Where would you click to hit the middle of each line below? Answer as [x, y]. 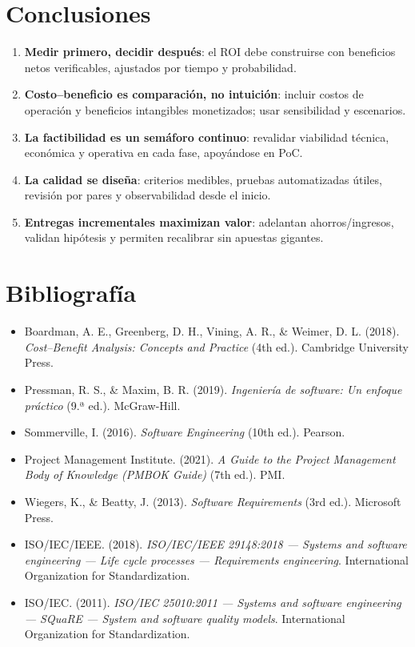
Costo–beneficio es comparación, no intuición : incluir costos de [194, 94]
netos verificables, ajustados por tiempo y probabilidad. [160, 67]
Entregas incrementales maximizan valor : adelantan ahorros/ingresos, [209, 221]
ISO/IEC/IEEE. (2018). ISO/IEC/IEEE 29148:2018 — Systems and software [215, 544]
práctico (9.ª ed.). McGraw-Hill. [102, 405]
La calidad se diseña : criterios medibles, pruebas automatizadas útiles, [203, 179]
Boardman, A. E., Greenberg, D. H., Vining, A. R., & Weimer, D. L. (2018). [212, 331]
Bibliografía [71, 293]
